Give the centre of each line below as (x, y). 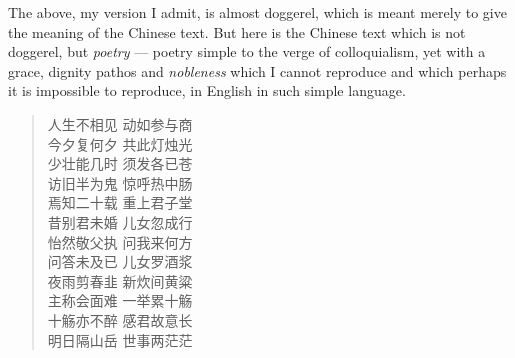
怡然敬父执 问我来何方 (120, 241)
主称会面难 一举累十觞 (120, 300)
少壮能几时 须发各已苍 (120, 163)
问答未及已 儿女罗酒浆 (120, 261)
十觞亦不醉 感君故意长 (120, 319)
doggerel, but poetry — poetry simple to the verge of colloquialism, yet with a (247, 51)
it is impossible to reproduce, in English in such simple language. (207, 90)
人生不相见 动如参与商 (120, 123)
